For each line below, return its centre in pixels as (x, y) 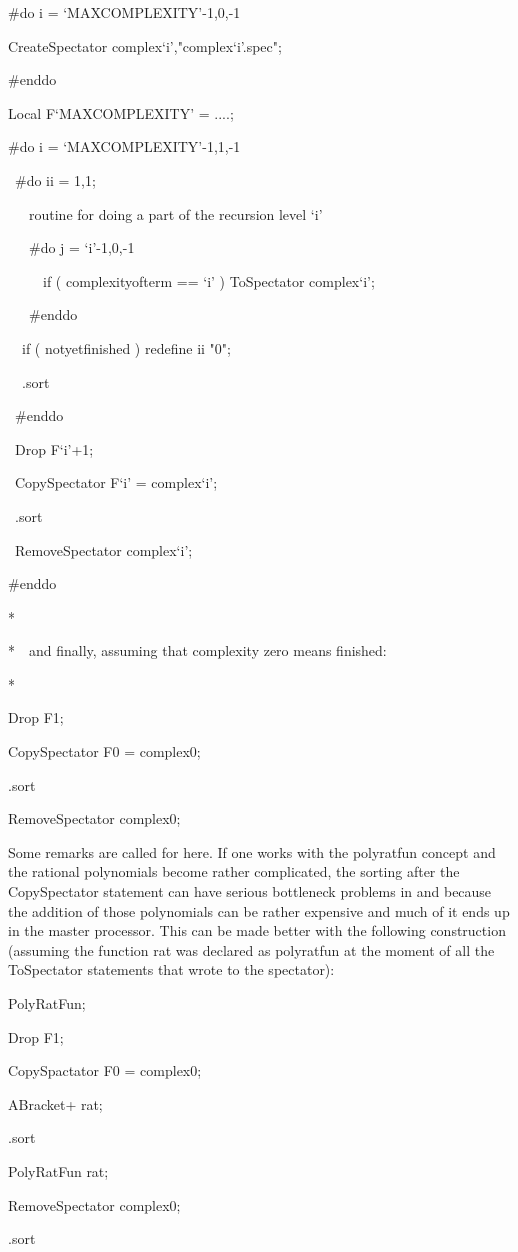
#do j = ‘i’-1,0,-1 (81, 247)
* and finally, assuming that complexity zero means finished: (197, 650)
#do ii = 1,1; (55, 179)
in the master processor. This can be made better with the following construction (257, 930)
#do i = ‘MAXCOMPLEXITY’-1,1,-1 (124, 146)
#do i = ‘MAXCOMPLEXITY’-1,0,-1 (124, 12)
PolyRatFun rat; (58, 1170)
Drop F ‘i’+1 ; (54, 448)
